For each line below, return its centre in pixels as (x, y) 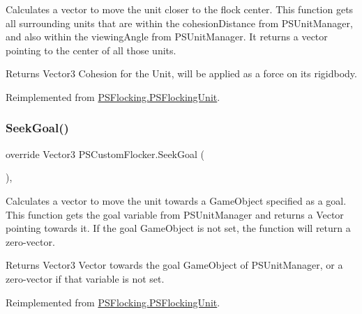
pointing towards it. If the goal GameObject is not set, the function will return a (178, 228)
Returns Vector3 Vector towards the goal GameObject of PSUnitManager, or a (174, 265)
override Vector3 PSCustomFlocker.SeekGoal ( (105, 154)
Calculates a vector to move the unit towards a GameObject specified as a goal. (176, 200)
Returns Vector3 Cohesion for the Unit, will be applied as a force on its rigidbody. (181, 73)
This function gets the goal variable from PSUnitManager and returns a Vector (175, 214)
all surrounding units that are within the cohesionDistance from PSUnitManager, (179, 23)
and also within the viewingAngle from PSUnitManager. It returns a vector (167, 37)
